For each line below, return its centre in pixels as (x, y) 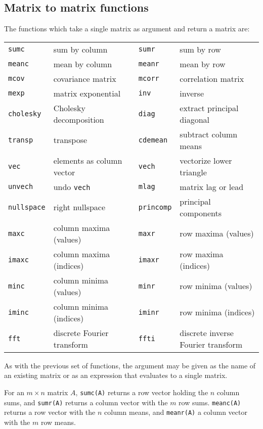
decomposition (79, 119)
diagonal (195, 119)
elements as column (88, 160)
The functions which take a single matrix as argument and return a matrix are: (127, 29)
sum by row (200, 49)
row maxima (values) (217, 233)
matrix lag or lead (212, 186)
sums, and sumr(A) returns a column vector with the (86, 402)
